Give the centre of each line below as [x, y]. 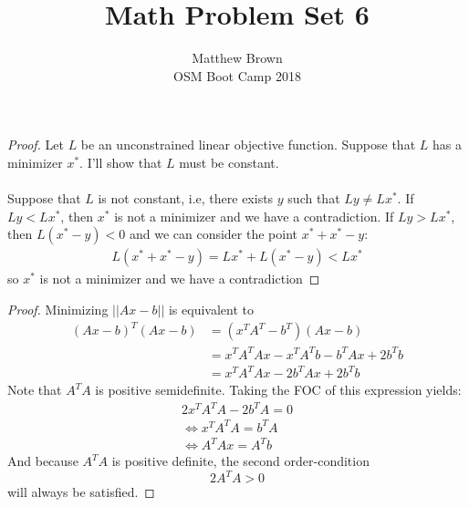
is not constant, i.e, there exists [186, 198]
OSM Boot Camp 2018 [237, 75]
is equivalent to [211, 309]
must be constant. [229, 162]
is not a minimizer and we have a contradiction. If [254, 216]
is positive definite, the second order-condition [240, 461]
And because [43, 461]
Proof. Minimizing [58, 309]
